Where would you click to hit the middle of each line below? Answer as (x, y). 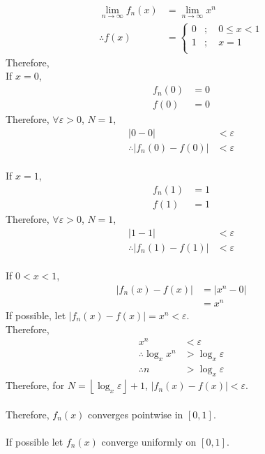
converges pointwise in (136, 414)
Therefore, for (35, 385)
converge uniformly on (149, 441)
